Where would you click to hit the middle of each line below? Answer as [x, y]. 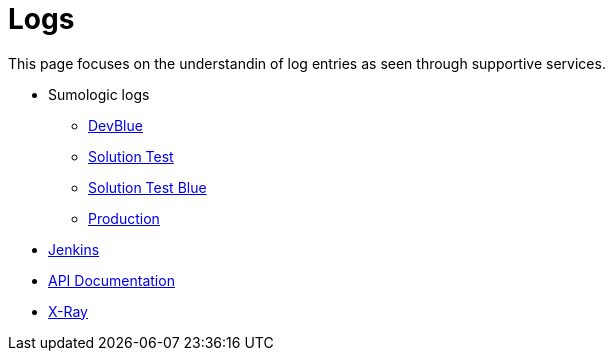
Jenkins [74, 249]
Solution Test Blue [147, 187]
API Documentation [111, 280]
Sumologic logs [99, 94]
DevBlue [115, 125]
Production [124, 218]
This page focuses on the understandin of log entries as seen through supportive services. [307, 63]
